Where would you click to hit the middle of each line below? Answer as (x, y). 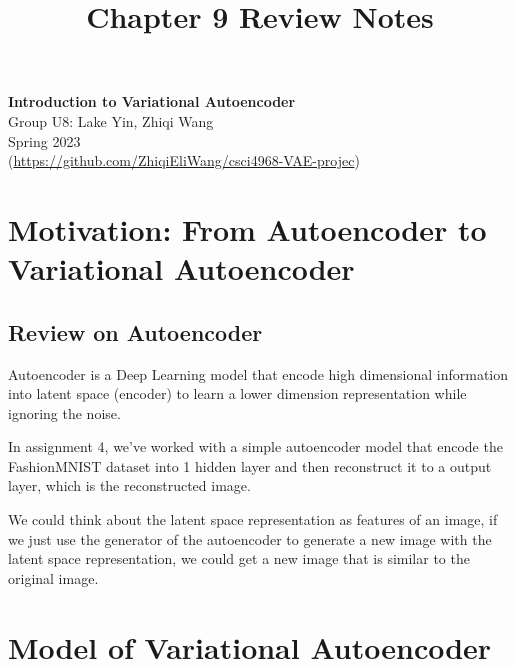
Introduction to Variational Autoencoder (152, 101)
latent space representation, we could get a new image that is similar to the (239, 558)
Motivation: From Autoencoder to (247, 228)
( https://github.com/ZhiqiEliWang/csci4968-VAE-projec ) (184, 160)
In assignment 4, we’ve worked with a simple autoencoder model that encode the (255, 446)
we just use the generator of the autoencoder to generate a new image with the (250, 538)
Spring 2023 (44, 140)
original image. (53, 577)
